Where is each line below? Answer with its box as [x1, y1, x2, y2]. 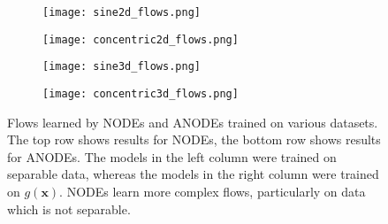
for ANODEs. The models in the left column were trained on [7, 147, 337, 166]
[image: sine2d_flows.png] [42, 6, 201, 19]
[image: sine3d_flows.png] [42, 60, 201, 73]
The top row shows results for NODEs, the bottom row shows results [7, 130, 381, 149]
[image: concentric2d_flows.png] [42, 33, 239, 46]
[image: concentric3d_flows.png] [42, 87, 239, 100]
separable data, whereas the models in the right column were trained [7, 165, 379, 183]
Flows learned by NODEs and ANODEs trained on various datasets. [7, 112, 378, 131]
